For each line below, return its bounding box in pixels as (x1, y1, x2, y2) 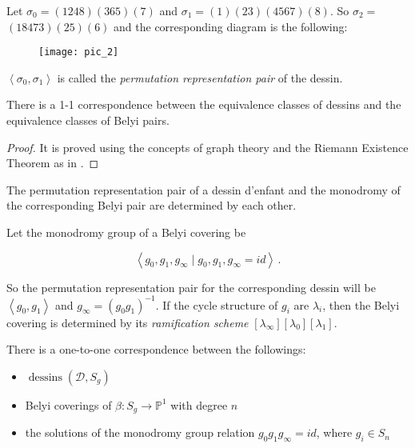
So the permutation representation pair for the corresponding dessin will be (6, 278, 376, 295)
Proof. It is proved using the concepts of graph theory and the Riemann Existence (6, 138, 409, 155)
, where (316, 424, 353, 441)
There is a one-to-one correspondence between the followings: (6, 341, 306, 358)
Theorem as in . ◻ (6, 154, 99, 171)
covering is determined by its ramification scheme (6, 314, 249, 330)
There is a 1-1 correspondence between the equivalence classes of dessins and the (6, 96, 401, 113)
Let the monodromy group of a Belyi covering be (6, 224, 246, 240)
